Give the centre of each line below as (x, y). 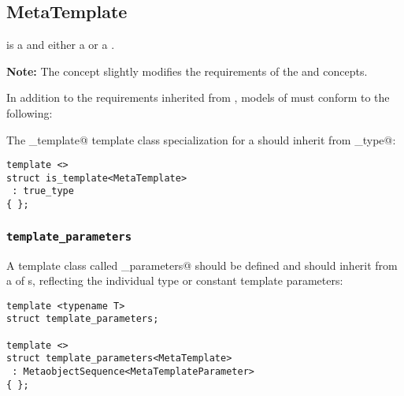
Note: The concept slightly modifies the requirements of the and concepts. (187, 71)
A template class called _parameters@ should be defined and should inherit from (202, 265)
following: (30, 112)
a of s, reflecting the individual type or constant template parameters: (175, 280)
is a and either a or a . (61, 45)
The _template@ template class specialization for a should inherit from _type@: (201, 139)
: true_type (43, 191)
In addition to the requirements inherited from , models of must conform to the (198, 97)
